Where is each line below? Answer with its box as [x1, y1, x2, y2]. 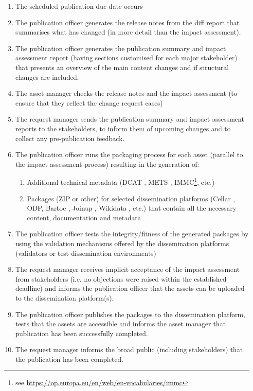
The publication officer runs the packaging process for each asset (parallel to [15, 149, 243, 160]
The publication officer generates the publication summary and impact [15, 43, 226, 53]
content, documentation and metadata [27, 212, 141, 222]
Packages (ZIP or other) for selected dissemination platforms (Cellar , [27, 193, 235, 203]
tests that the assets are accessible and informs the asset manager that [15, 319, 226, 329]
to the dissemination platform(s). [15, 292, 114, 302]
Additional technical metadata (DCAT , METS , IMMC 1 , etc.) [27, 176, 215, 187]
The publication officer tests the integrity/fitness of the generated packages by [15, 229, 249, 239]
